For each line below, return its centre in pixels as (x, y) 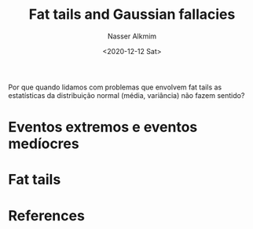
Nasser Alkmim (132, 36)
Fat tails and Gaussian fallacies (132, 15)
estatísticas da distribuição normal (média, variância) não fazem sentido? (126, 95)
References (46, 215)
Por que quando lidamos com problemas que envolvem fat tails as (115, 87)
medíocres (44, 144)
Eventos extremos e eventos (103, 127)
